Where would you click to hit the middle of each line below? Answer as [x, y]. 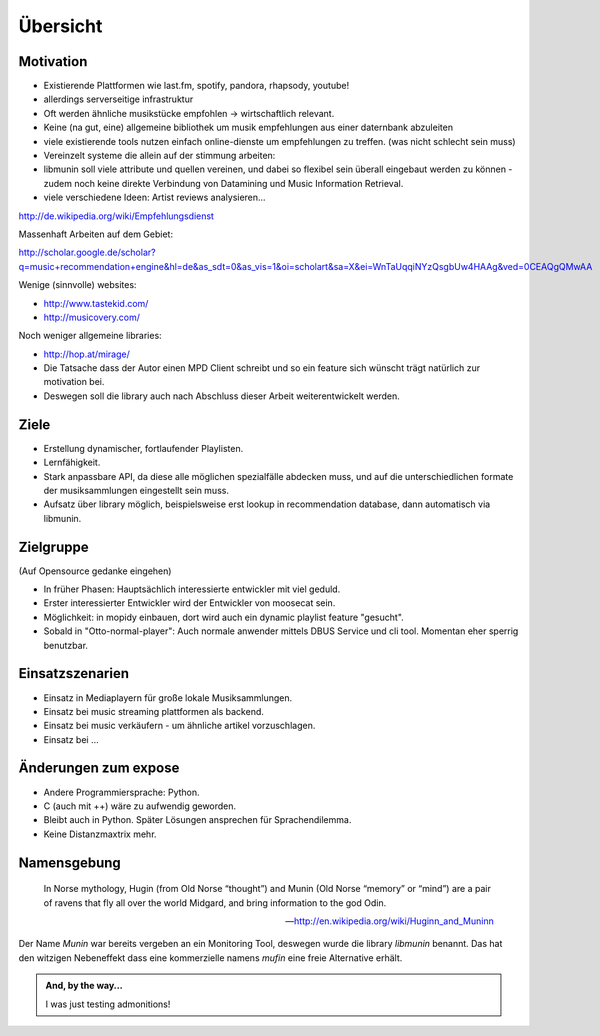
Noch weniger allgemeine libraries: [90, 336]
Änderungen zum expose [99, 768]
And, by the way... [84, 986]
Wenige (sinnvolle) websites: [77, 285]
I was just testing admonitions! [108, 1004]
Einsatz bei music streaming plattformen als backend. [154, 711]
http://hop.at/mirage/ [86, 354]
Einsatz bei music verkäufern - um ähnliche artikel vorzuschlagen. [179, 726]
